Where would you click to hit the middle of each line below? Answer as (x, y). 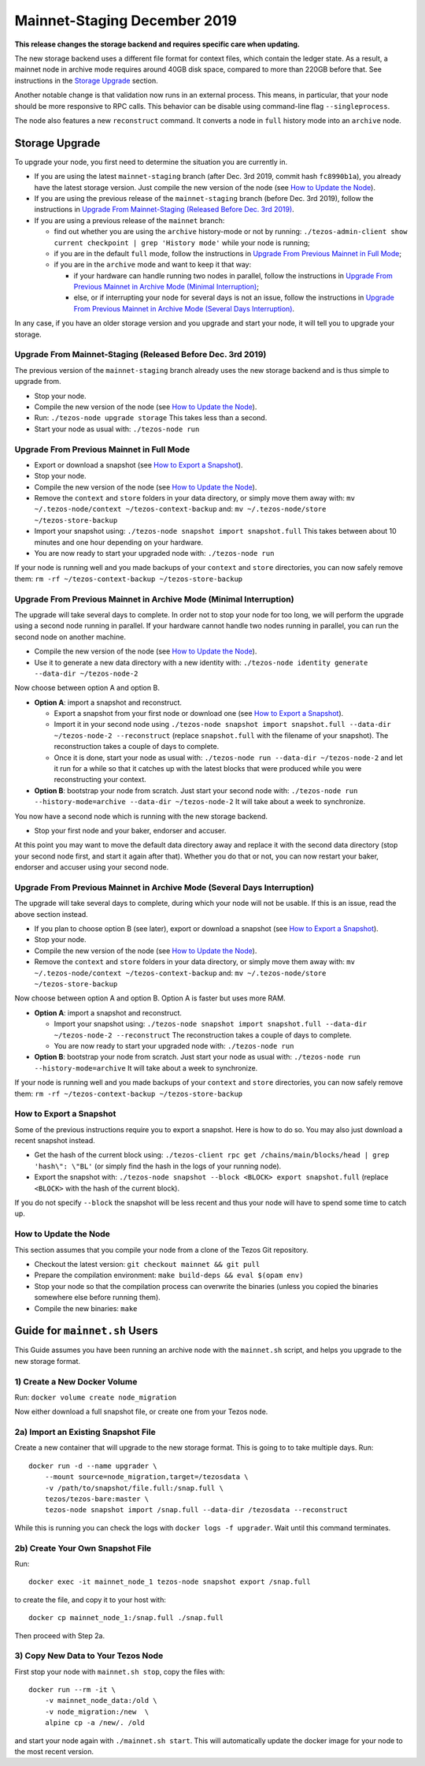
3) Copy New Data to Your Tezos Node (89, 1656)
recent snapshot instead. (55, 1141)
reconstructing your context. (100, 780)
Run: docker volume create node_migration (96, 1397)
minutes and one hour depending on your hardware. (119, 542)
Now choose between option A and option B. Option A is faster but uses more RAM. (150, 998)
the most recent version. (54, 1751)
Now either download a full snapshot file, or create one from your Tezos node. (141, 1412)
